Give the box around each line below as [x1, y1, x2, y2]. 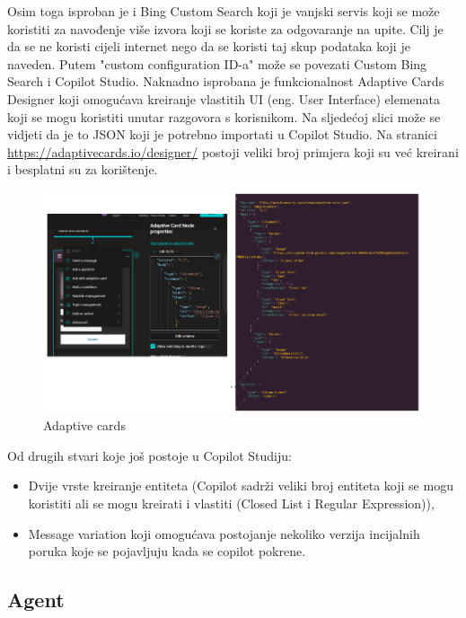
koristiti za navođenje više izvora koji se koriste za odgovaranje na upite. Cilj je [7, 19, 444, 38]
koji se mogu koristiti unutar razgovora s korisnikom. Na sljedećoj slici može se [7, 107, 441, 126]
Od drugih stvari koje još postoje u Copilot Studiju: [7, 446, 292, 464]
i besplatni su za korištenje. [7, 160, 158, 179]
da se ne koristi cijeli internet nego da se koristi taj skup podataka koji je [7, 37, 410, 56]
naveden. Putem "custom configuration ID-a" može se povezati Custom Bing [7, 54, 427, 73]
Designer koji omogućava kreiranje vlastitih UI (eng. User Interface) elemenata [7, 89, 441, 108]
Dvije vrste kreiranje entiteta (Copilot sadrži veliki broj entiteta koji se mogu [28, 476, 453, 495]
